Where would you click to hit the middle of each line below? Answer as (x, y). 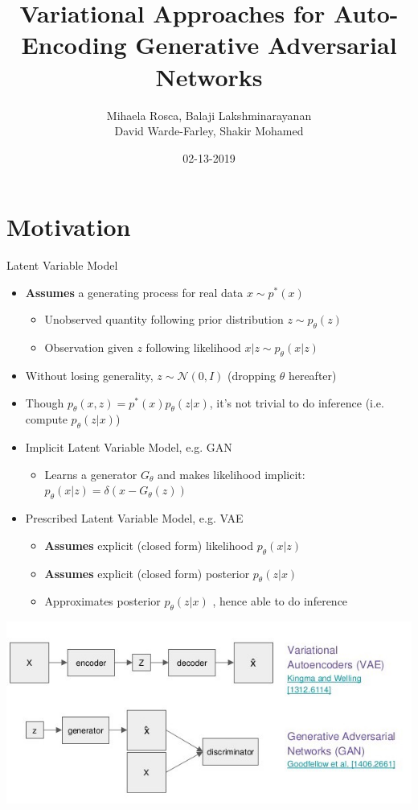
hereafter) (312, 375)
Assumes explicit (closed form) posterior (147, 573)
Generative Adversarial (266, 45)
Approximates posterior (102, 601)
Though (45, 402)
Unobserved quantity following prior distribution (164, 319)
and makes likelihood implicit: (232, 474)
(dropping (252, 375)
